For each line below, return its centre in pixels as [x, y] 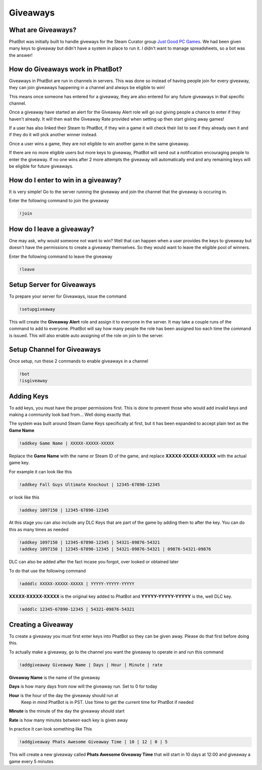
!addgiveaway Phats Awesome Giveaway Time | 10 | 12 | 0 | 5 [93, 742]
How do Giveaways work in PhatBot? [65, 69]
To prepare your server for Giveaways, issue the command [68, 296]
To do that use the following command [47, 571]
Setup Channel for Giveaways [55, 349]
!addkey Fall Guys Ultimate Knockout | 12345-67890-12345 [90, 484]
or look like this [24, 497]
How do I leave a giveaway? [52, 229]
